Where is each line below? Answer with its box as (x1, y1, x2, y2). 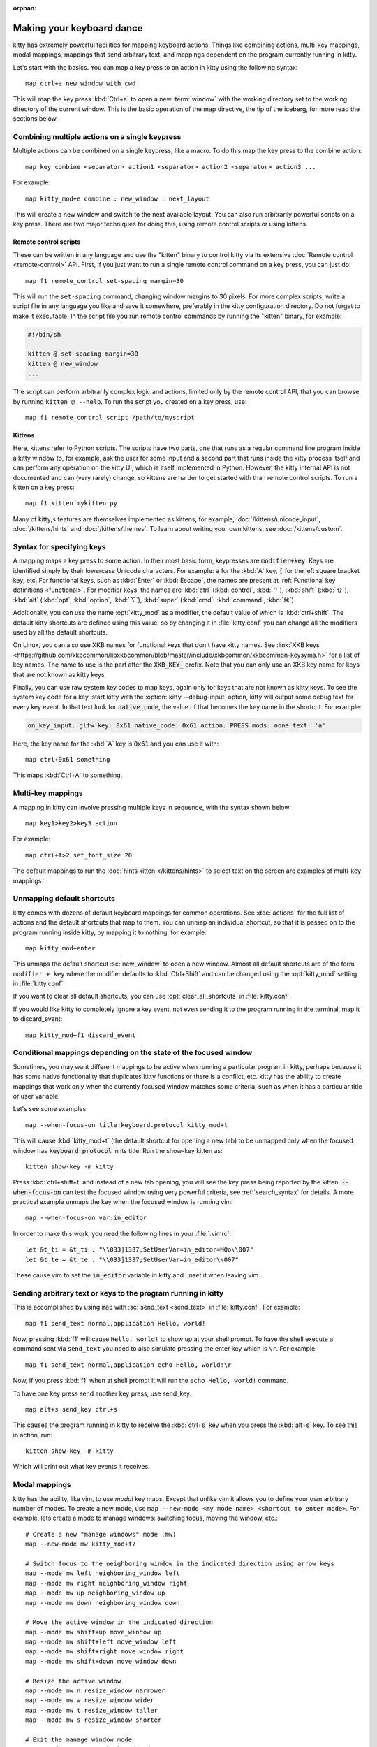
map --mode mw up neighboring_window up (25, 1589, 165, 1597)
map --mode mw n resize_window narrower (25, 1687, 165, 1695)
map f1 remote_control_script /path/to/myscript (25, 414, 195, 421)
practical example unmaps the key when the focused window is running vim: (13, 1198, 233, 1206)
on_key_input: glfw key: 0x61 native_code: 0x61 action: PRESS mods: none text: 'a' (27, 721, 326, 730)
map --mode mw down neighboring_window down (25, 1599, 181, 1607)
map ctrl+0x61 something (25, 755, 110, 764)
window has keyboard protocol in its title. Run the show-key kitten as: (13, 1146, 223, 1154)
